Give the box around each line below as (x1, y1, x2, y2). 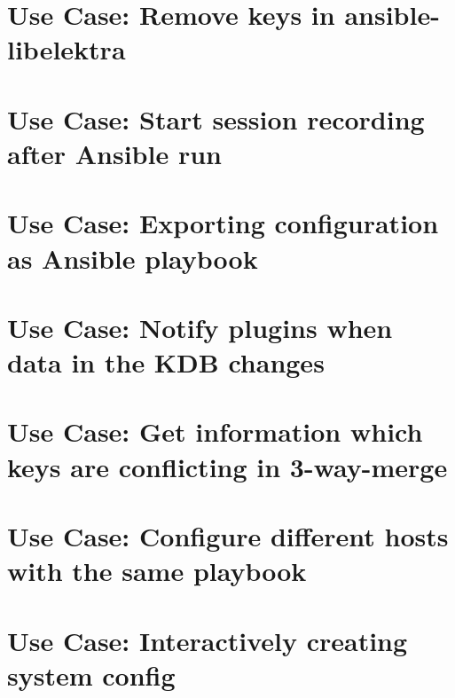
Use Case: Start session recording (7, 100, 425, 137)
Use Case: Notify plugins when (7, 309, 393, 345)
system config (7, 656, 176, 693)
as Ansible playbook (7, 239, 258, 276)
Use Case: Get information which (7, 413, 423, 450)
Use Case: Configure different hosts (7, 518, 449, 553)
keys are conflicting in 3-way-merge (7, 448, 448, 484)
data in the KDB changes (7, 344, 325, 380)
